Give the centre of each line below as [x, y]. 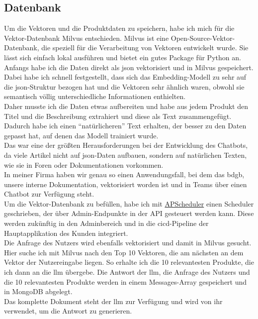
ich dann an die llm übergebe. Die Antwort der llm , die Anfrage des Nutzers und [127, 272]
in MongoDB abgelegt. [38, 291]
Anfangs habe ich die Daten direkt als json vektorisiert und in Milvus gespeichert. [129, 67]
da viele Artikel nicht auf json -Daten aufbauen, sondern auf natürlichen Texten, [126, 155]
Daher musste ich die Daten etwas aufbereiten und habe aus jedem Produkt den [126, 106]
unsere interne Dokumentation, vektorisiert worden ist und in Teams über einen [126, 184]
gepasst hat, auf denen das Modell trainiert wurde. [81, 135]
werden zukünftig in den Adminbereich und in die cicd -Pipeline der [106, 223]
